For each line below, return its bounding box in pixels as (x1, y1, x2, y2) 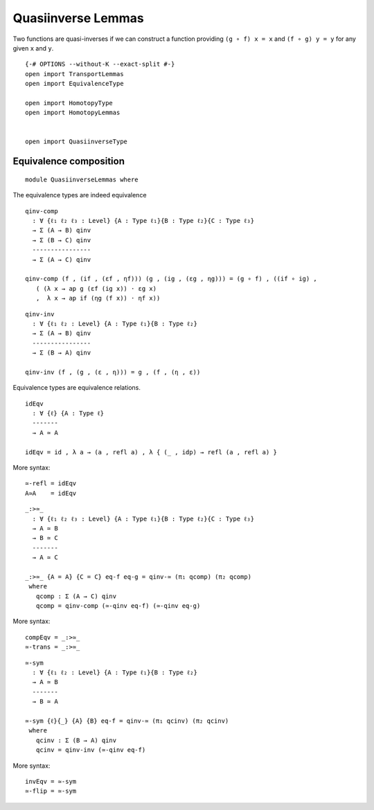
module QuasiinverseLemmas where (25, 175, 139, 183)
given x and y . (12, 44, 54, 52)
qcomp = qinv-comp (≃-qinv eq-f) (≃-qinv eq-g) (35, 602, 201, 610)
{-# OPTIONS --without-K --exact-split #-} (25, 60, 175, 69)
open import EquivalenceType (25, 80, 124, 88)
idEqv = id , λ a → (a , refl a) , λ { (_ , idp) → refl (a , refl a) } (25, 448, 277, 456)
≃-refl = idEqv (25, 480, 77, 487)
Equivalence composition (12, 156, 125, 168)
